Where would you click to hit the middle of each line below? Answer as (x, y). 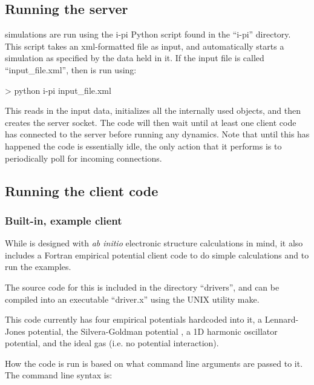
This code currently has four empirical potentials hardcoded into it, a (134, 319)
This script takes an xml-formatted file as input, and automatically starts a (145, 46)
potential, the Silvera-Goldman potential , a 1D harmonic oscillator (153, 331)
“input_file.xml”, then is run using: (71, 69)
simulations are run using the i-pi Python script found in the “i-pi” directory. (148, 34)
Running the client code (82, 190)
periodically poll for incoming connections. (83, 158)
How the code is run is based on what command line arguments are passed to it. (154, 363)
